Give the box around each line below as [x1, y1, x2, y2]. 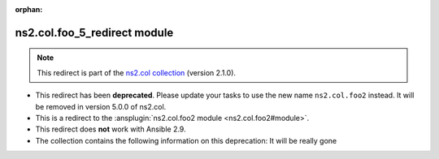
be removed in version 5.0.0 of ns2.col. [35, 101, 167, 111]
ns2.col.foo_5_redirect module [15, 25, 174, 40]
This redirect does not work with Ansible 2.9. [35, 124, 186, 134]
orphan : [15, 5, 43, 14]
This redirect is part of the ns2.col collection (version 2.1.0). [37, 67, 236, 77]
